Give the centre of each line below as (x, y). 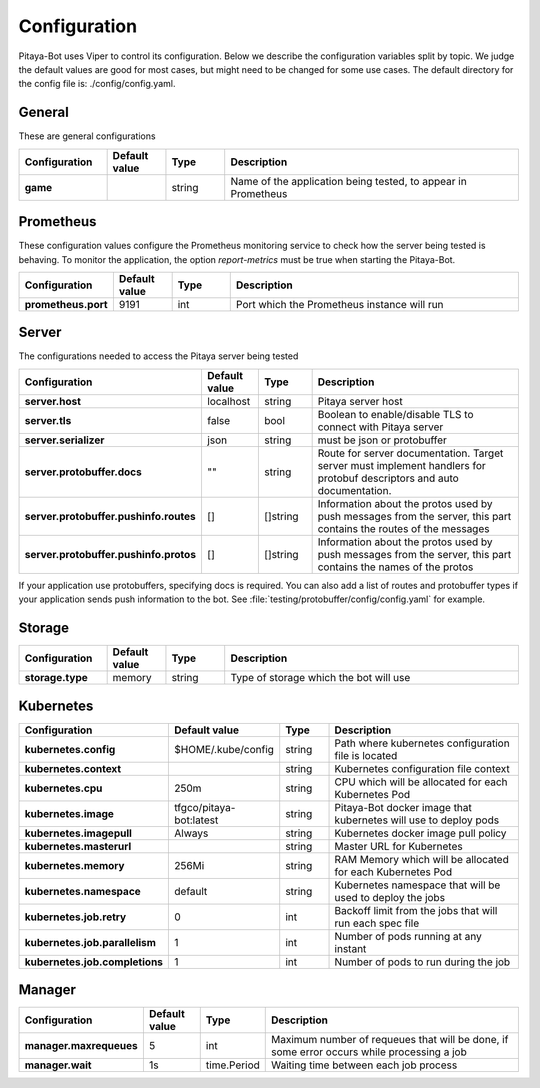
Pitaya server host (360, 401)
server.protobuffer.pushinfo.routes (110, 516)
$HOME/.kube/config (224, 749)
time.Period (232, 1065)
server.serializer (64, 440)
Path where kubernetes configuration (422, 743)
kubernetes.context (73, 768)
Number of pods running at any (408, 936)
